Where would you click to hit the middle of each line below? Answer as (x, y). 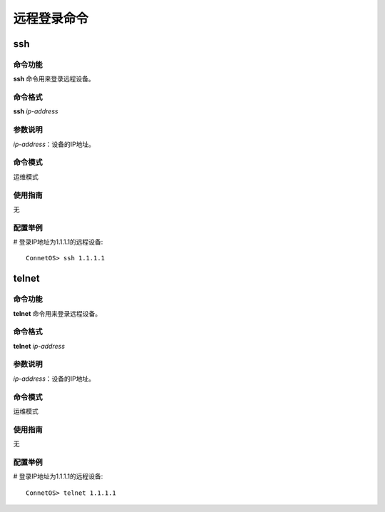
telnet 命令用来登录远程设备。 (57, 313)
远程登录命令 (51, 19)
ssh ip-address (36, 111)
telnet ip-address (39, 346)
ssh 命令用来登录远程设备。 (54, 79)
